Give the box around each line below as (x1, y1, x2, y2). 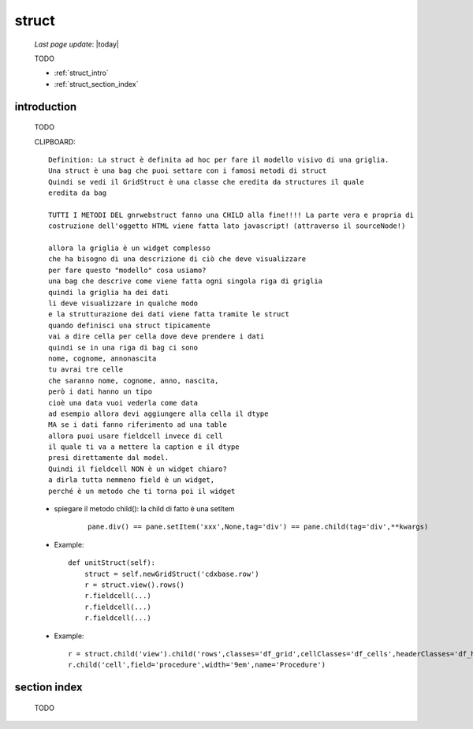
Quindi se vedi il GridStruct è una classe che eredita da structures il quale (48, 178, 364, 186)
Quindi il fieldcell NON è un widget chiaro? (48, 464, 228, 473)
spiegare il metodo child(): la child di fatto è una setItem (54, 504, 236, 514)
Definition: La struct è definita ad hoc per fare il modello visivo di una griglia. (48, 155, 389, 164)
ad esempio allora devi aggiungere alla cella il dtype (48, 409, 269, 418)
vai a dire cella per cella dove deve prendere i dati (48, 332, 265, 341)
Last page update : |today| (34, 39, 120, 49)
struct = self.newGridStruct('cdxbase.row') (84, 569, 259, 578)
